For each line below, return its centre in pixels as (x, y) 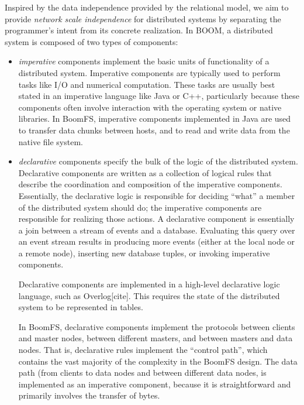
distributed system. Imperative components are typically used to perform (149, 72)
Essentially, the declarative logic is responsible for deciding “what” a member (157, 195)
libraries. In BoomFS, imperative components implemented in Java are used (155, 119)
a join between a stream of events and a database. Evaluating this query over (157, 230)
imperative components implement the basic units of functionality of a (144, 61)
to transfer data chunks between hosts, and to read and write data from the (154, 130)
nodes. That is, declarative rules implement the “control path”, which (143, 350)
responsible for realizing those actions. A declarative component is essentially (156, 219)
